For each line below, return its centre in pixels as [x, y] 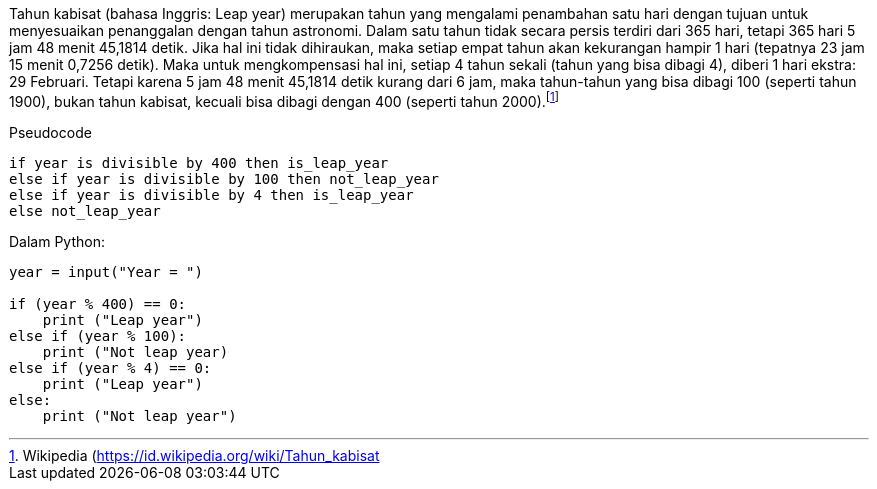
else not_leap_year [85, 210]
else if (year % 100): [98, 335]
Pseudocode [50, 132]
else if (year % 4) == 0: [110, 367]
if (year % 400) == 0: [98, 303]
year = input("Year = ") [106, 271]
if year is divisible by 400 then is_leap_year [199, 162]
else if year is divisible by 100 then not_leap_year [224, 178]
